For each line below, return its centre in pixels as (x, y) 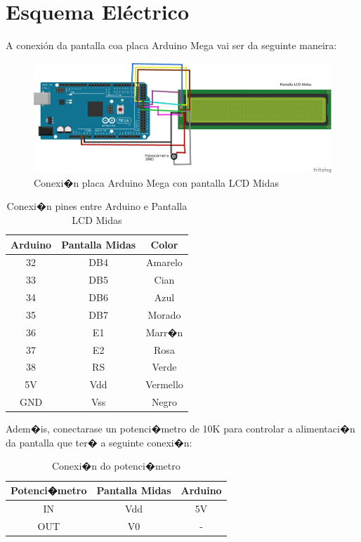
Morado (164, 314)
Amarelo (164, 262)
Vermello (164, 384)
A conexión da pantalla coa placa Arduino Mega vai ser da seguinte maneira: (171, 45)
